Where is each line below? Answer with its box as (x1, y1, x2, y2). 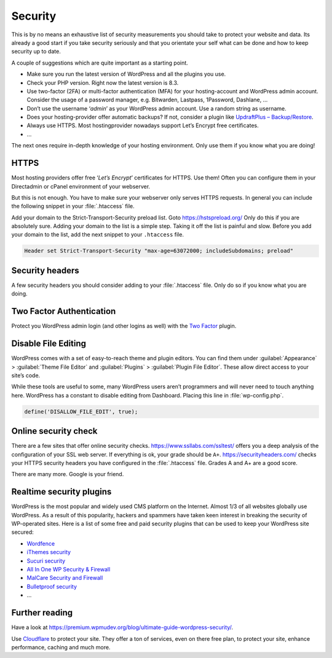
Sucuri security (26, 557, 66, 565)
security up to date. (11, 48, 61, 55)
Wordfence (26, 539, 55, 547)
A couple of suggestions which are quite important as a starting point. (11, 59, 189, 66)
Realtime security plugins (11, 487, 112, 497)
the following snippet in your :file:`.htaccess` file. (11, 203, 135, 210)
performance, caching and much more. (11, 643, 111, 651)
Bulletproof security (26, 582, 77, 590)
